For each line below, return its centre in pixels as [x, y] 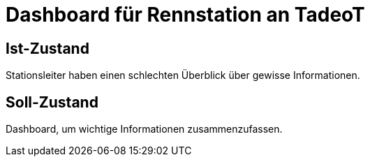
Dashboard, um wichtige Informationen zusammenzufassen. [144, 129]
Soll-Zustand [52, 102]
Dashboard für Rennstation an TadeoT [185, 15]
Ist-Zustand [47, 48]
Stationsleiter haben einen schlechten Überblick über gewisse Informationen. [183, 75]
